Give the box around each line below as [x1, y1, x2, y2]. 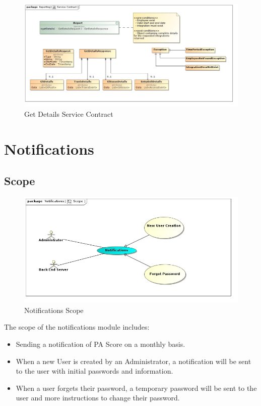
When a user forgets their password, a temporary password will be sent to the [16, 382, 257, 393]
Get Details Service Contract [24, 108, 113, 119]
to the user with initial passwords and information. [16, 366, 173, 376]
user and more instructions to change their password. [16, 392, 180, 403]
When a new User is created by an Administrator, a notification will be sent [16, 355, 251, 366]
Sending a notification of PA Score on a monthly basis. [16, 339, 185, 349]
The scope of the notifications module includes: [4, 322, 150, 332]
